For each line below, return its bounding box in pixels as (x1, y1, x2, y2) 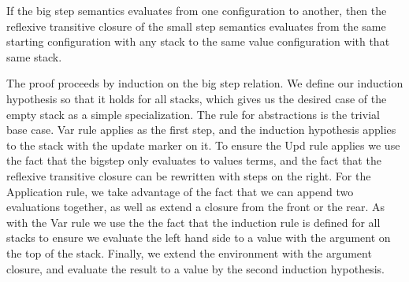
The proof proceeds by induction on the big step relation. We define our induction (6, 75, 403, 91)
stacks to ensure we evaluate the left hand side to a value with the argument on (6, 229, 391, 246)
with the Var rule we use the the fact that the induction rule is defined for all (6, 213, 381, 230)
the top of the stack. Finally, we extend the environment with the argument (6, 244, 372, 261)
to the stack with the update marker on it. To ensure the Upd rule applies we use (6, 136, 400, 153)
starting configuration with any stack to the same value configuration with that (6, 33, 390, 50)
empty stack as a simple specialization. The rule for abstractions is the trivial (6, 106, 380, 122)
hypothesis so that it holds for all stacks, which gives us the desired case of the (6, 90, 387, 106)
